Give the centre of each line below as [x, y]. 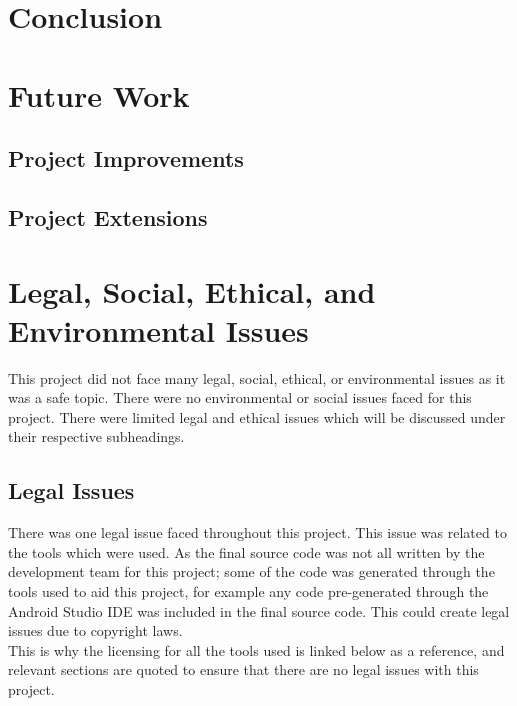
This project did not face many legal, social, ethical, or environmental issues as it [257, 377]
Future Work [99, 94]
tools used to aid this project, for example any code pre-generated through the [248, 590]
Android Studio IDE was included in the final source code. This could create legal [259, 610]
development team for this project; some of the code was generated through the [251, 571]
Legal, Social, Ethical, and [192, 290]
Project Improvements [126, 158]
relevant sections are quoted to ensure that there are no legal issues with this [243, 669]
